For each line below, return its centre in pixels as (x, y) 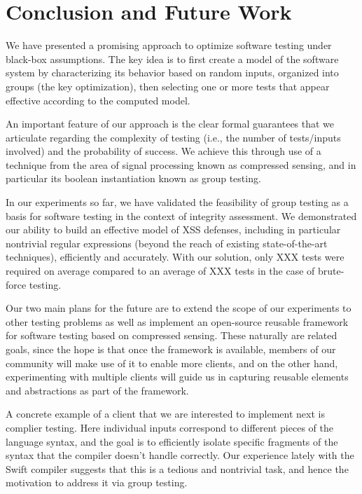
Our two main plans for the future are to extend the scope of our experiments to (179, 308)
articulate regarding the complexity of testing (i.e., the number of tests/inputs (173, 137)
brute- (331, 271)
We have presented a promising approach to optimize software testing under (169, 45)
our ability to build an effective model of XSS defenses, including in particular (173, 229)
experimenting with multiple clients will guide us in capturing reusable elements (177, 377)
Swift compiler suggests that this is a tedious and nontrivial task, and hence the (177, 468)
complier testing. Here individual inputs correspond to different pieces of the (169, 427)
